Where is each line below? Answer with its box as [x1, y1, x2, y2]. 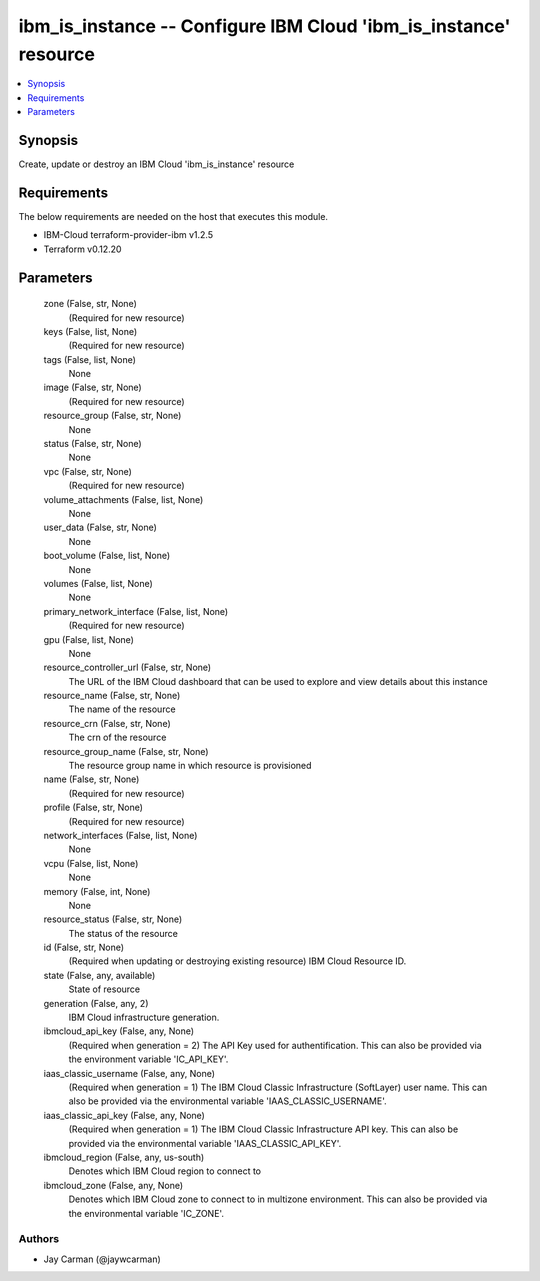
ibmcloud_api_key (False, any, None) [43, 1025, 195, 1037]
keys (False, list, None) [43, 325, 138, 337]
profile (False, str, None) [43, 801, 144, 814]
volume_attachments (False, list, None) [43, 493, 204, 505]
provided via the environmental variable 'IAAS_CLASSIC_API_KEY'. [68, 1137, 342, 1149]
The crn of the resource [68, 731, 167, 744]
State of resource [68, 983, 141, 995]
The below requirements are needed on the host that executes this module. [18, 210, 329, 222]
